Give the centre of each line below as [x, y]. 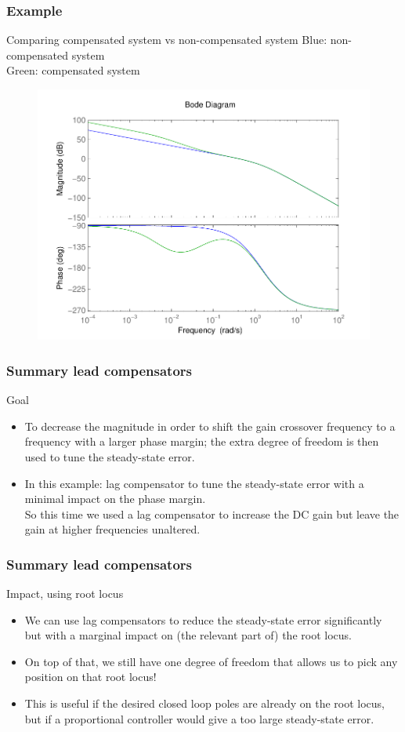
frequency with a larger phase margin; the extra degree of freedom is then [202, 441]
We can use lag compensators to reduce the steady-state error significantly [203, 619]
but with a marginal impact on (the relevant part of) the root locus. [188, 635]
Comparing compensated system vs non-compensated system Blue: [167, 40]
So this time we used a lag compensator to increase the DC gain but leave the [212, 513]
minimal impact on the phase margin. [115, 499]
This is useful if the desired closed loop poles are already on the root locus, [204, 703]
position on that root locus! [90, 677]
